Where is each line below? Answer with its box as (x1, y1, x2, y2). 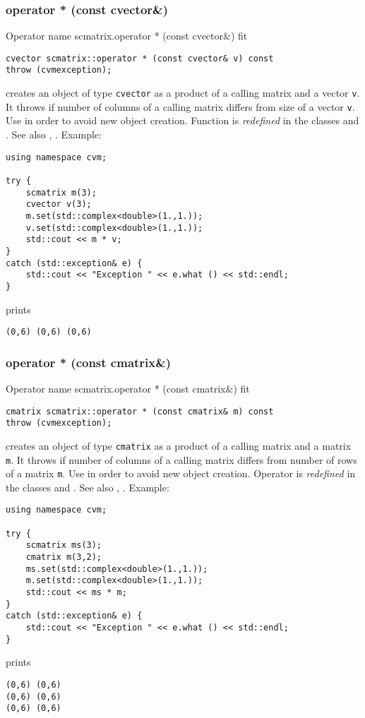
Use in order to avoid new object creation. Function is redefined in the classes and (6, 113, 359, 128)
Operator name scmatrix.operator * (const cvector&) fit (6, 28, 248, 43)
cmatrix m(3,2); (25, 552, 102, 563)
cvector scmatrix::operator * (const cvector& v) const (6, 53, 274, 64)
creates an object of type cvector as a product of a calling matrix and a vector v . (6, 85, 360, 100)
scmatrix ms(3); (25, 540, 102, 551)
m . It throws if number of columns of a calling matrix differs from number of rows (6, 452, 357, 467)
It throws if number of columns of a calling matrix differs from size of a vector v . (6, 99, 355, 114)
